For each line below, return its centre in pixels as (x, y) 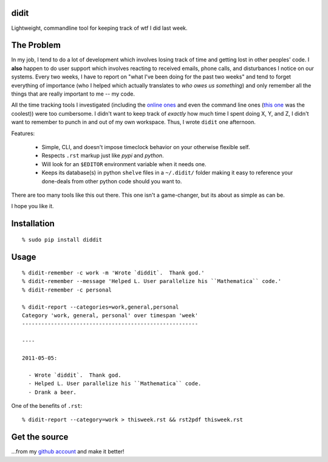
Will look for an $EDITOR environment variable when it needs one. (124, 164)
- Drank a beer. (53, 392)
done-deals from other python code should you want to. (112, 181)
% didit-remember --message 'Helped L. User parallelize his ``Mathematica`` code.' (152, 281)
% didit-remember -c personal (67, 290)
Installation (33, 224)
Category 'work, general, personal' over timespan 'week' (110, 316)
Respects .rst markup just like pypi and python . (103, 156)
